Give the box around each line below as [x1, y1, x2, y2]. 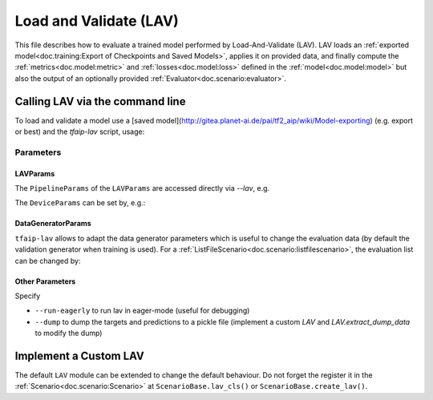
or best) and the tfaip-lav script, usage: [14, 127, 145, 136]
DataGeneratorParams [14, 219, 91, 228]
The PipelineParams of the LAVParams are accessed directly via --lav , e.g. [14, 183, 270, 192]
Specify [14, 291, 41, 301]
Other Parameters [14, 277, 76, 286]
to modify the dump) [34, 329, 103, 338]
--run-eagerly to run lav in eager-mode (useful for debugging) [34, 305, 250, 316]
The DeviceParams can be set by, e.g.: [14, 198, 146, 208]
